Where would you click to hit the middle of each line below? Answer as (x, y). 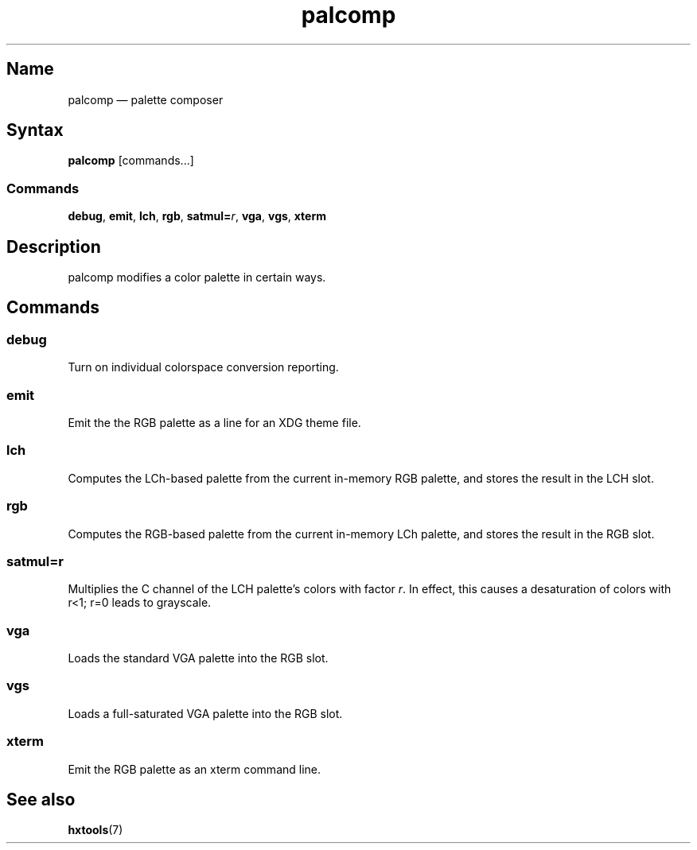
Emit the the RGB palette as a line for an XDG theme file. (214, 423)
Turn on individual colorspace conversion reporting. (203, 367)
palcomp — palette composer (146, 99)
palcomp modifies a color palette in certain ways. (197, 278)
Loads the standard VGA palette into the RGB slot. (198, 658)
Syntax (35, 130)
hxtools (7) (95, 830)
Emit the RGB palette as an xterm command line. (195, 769)
